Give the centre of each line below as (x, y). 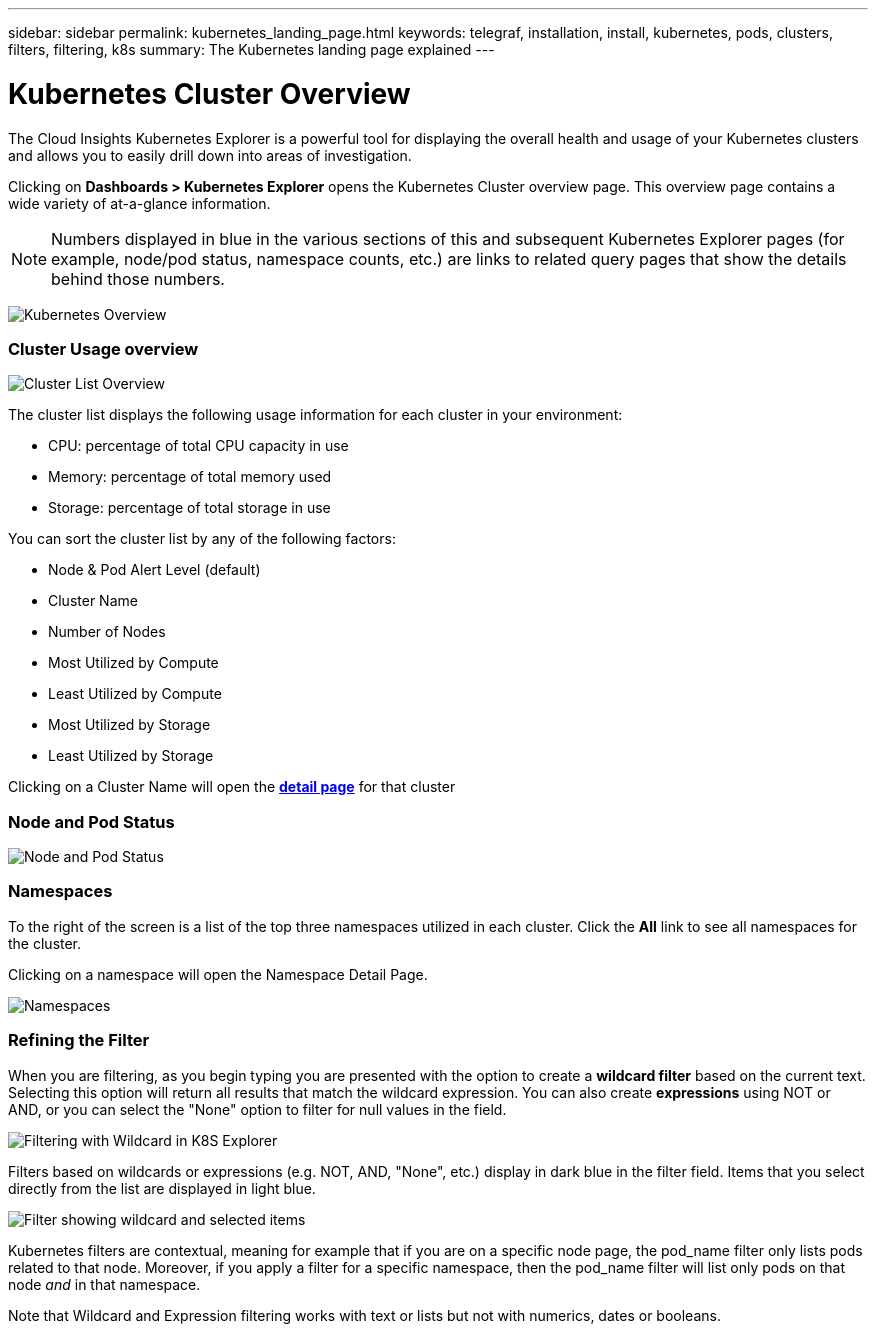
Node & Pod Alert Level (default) (154, 570)
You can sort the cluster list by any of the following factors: (202, 539)
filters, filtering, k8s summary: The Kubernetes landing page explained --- (251, 49)
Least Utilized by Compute (135, 694)
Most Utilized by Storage (129, 725)
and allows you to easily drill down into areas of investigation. (210, 155)
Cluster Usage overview (103, 348)
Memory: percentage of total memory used (190, 477)
